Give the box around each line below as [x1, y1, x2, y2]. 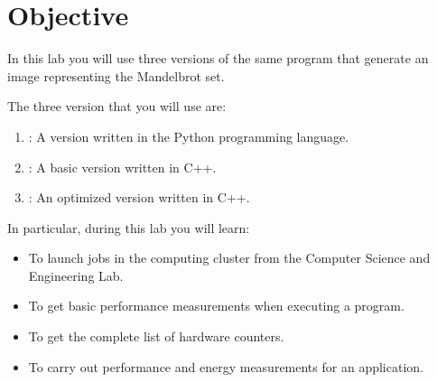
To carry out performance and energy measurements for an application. [28, 357, 423, 376]
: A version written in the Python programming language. [28, 126, 349, 145]
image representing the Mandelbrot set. [7, 66, 225, 85]
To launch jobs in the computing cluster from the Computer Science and [28, 248, 431, 267]
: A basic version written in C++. [28, 157, 217, 176]
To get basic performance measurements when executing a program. [28, 296, 404, 315]
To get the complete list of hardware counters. [28, 327, 284, 346]
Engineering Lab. [28, 266, 124, 284]
